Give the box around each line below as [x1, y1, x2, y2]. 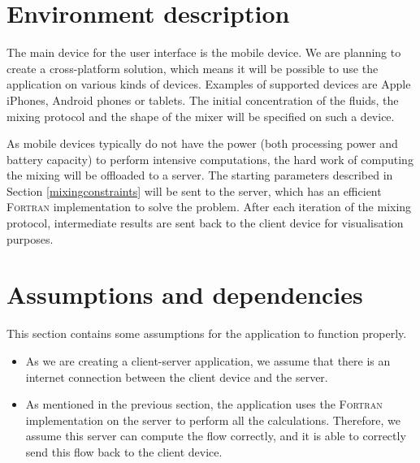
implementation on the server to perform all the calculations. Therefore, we [25, 411, 401, 428]
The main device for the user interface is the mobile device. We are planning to [6, 44, 401, 61]
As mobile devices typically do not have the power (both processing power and [6, 135, 398, 152]
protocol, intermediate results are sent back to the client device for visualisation [6, 214, 404, 231]
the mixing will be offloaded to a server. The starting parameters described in [6, 167, 393, 184]
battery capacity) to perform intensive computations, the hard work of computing [6, 150, 414, 167]
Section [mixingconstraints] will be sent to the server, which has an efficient [6, 182, 382, 199]
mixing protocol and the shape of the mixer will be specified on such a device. [6, 107, 395, 124]
